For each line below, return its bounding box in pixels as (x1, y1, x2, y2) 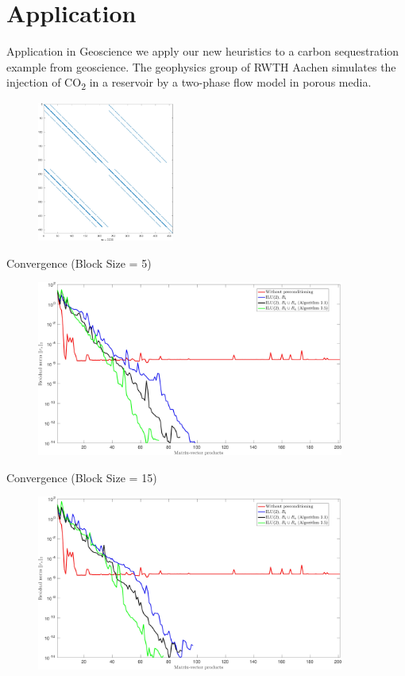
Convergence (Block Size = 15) (6, 469, 157, 485)
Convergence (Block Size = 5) (6, 254, 152, 271)
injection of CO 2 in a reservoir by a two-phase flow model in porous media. (6, 74, 372, 93)
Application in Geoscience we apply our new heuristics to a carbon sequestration (6, 43, 399, 60)
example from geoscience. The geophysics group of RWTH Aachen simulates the (6, 58, 396, 75)
